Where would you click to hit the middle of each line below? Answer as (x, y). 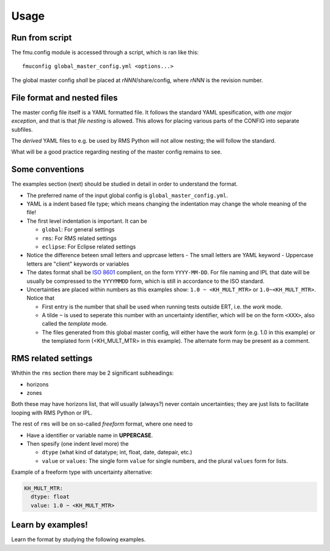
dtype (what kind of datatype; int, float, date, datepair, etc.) (117, 452)
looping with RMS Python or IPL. (52, 413)
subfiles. (22, 129)
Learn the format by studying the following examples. (79, 539)
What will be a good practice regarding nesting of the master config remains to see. (117, 152)
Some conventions (48, 169)
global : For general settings (78, 230)
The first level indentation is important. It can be (87, 221)
